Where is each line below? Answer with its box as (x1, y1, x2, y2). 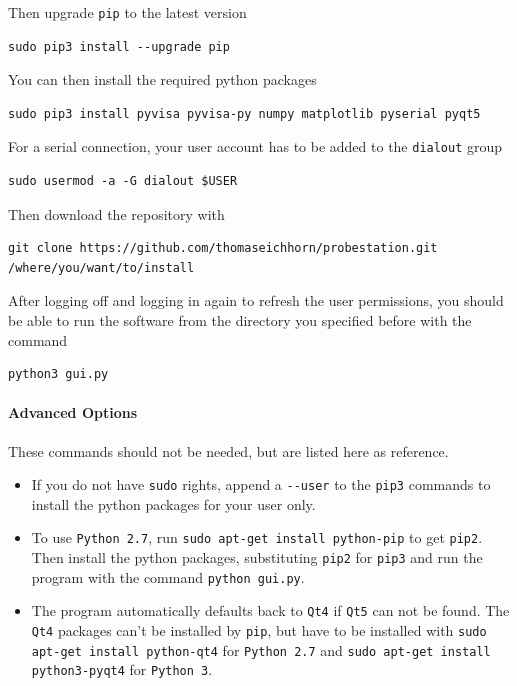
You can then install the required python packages (8, 69, 317, 90)
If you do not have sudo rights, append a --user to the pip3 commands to (31, 474, 491, 495)
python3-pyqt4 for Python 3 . (31, 659, 213, 680)
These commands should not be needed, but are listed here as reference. (8, 440, 449, 461)
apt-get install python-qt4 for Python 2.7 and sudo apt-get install (31, 639, 491, 660)
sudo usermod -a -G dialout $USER (8, 174, 238, 189)
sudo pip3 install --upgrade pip (8, 39, 230, 54)
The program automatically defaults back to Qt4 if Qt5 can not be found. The (31, 600, 510, 621)
